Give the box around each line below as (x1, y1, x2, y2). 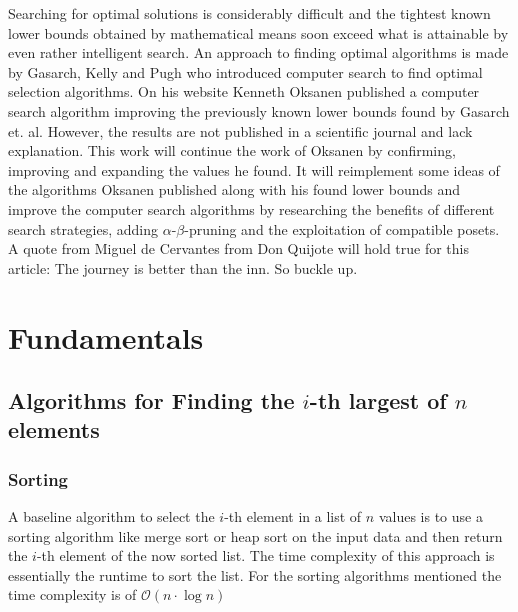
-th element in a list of (224, 506, 362, 527)
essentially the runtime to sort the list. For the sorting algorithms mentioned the (8, 564, 502, 585)
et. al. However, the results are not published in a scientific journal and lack (8, 120, 473, 141)
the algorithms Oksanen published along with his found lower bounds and (8, 179, 461, 200)
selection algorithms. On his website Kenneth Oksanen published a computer (8, 81, 480, 102)
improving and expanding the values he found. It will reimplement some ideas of (8, 159, 500, 180)
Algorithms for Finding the (8, 385, 295, 416)
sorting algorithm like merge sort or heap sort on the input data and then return (8, 525, 503, 546)
